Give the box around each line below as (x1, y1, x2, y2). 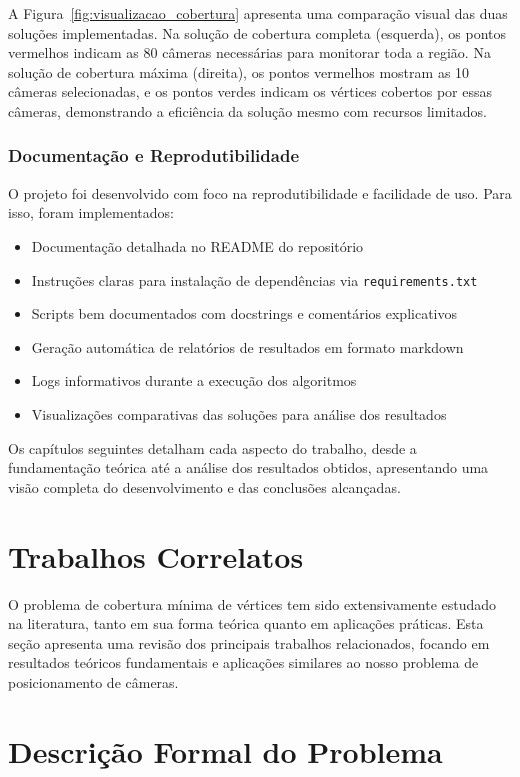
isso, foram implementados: (8, 202, 174, 223)
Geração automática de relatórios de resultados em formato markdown (31, 336, 464, 357)
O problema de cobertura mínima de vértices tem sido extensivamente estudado (8, 593, 497, 614)
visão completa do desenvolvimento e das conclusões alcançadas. (8, 476, 401, 497)
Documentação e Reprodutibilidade (8, 143, 300, 168)
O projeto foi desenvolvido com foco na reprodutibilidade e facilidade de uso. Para (8, 182, 512, 203)
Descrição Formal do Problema (8, 730, 443, 771)
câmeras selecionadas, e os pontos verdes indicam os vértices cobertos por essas (8, 81, 493, 102)
